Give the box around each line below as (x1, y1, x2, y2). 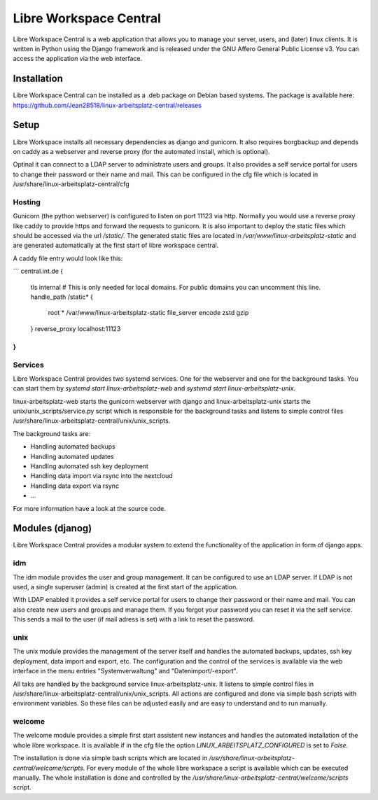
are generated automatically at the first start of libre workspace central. (13, 241, 219, 250)
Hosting (13, 197, 41, 206)
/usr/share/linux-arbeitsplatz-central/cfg (13, 180, 129, 188)
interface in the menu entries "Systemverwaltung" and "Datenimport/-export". (13, 667, 238, 675)
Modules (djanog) (13, 522, 92, 535)
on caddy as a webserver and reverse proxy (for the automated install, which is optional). (13, 147, 270, 155)
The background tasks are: (13, 429, 91, 437)
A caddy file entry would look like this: (13, 254, 123, 262)
